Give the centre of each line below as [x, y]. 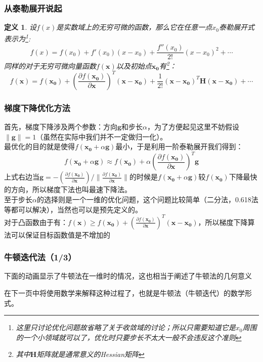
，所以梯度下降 [223, 222]
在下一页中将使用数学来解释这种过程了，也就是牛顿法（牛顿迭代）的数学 [124, 293]
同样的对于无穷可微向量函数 [50, 65]
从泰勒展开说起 [33, 8]
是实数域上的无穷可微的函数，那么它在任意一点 [134, 27]
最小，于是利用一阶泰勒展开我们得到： [179, 146]
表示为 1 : [17, 38]
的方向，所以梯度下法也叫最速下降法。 [68, 189]
